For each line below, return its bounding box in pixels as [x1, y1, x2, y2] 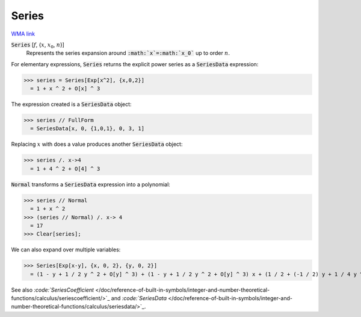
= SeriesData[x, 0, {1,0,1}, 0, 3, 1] [30, 125, 144, 132]
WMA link [11, 30, 35, 37]
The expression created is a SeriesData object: [11, 101, 132, 108]
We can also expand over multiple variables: [11, 246, 121, 253]
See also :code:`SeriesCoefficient [11, 286, 94, 293]
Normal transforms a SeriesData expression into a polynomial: [11, 181, 171, 188]
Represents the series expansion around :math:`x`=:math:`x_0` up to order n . [26, 49, 230, 57]
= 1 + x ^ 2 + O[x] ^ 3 [30, 85, 100, 92]
